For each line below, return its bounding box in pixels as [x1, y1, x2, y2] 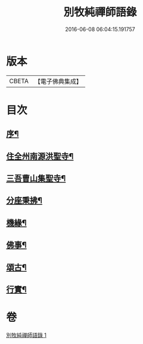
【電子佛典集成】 [34, 77, 82, 86]
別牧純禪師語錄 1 [6, 331, 46, 339]
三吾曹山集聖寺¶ [6, 173, 66, 184]
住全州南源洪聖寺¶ [6, 151, 74, 162]
